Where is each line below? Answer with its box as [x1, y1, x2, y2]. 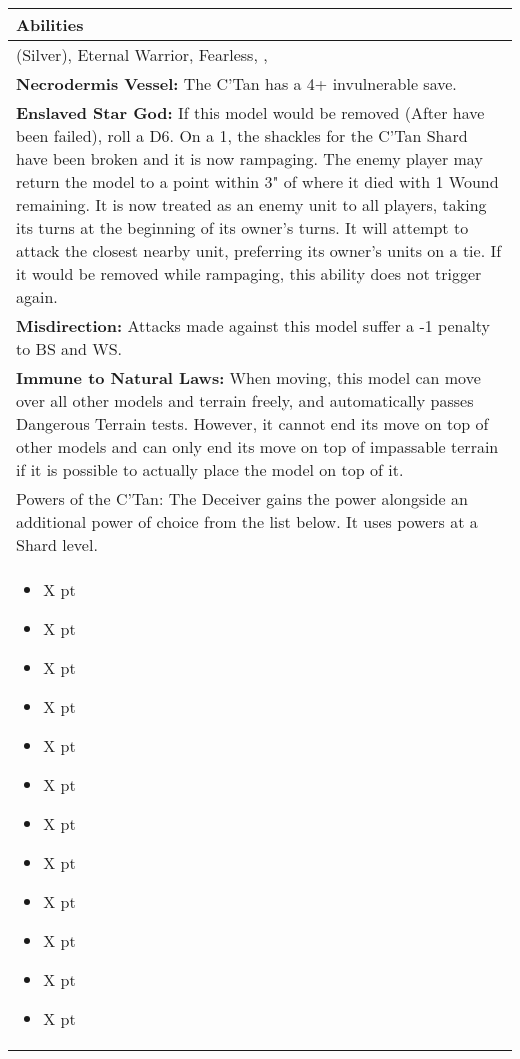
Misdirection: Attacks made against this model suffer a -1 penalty [16, 314, 491, 337]
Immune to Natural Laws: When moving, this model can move [16, 366, 481, 389]
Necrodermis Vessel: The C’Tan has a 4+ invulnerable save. [16, 72, 457, 95]
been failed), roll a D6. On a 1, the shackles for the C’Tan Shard [16, 124, 468, 147]
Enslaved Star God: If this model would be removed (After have [16, 101, 485, 124]
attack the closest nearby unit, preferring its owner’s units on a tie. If [16, 239, 502, 262]
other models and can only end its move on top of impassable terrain [16, 435, 499, 458]
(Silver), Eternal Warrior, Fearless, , [16, 43, 268, 66]
